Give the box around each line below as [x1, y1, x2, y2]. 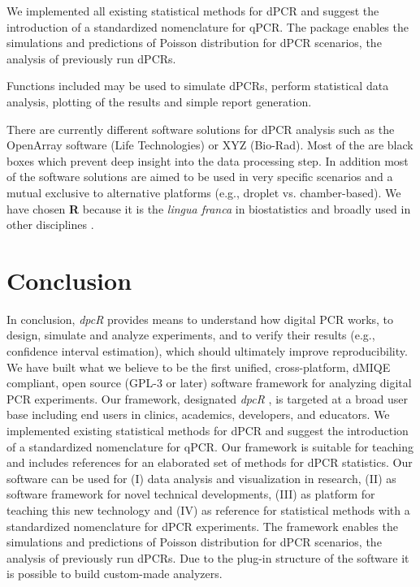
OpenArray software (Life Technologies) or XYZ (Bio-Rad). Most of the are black [6, 136, 414, 153]
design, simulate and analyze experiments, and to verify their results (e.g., [6, 326, 375, 343]
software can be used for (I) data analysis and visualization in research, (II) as [6, 469, 396, 486]
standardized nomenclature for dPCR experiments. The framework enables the [6, 517, 398, 534]
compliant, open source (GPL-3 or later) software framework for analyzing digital [6, 374, 412, 391]
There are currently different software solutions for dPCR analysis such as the [6, 120, 395, 137]
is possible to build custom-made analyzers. [6, 565, 223, 582]
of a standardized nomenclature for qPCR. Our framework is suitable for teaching [6, 438, 414, 455]
